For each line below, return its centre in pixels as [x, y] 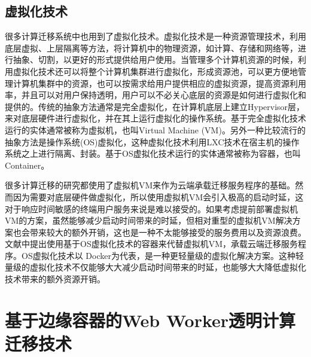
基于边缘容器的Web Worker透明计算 [150, 320]
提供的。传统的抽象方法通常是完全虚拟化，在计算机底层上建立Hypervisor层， [155, 106]
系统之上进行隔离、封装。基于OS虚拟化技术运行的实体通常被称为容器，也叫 [153, 153]
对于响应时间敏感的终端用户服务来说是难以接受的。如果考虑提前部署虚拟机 [151, 208]
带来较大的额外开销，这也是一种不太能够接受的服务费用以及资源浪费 [164, 232]
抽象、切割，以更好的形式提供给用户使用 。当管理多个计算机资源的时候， [155, 59]
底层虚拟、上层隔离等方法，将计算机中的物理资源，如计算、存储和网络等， [151, 48]
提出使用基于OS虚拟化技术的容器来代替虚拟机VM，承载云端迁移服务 [164, 244]
